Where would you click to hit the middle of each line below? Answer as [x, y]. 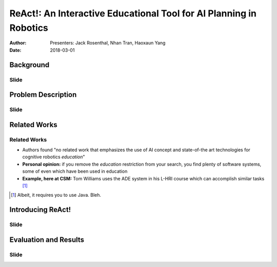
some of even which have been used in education [75, 171]
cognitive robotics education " [54, 157]
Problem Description [43, 95]
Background [29, 65]
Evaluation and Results [47, 240]
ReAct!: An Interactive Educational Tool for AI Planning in [133, 13]
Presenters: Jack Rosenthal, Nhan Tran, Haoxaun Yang [108, 43]
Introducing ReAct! [40, 210]
